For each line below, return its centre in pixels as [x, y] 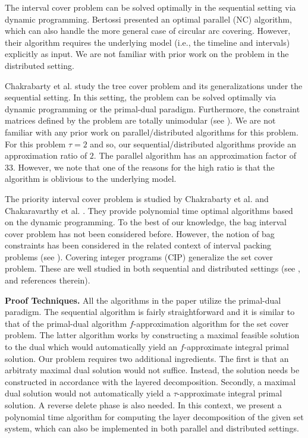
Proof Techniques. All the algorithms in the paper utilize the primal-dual [143, 300]
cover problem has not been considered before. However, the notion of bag [140, 233]
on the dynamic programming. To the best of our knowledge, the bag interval [146, 222]
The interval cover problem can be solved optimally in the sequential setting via [150, 7]
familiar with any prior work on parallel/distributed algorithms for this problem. [152, 132]
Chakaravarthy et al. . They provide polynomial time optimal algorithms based [149, 210]
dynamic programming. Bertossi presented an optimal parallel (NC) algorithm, [148, 19]
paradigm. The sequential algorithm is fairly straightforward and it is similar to [150, 312]
